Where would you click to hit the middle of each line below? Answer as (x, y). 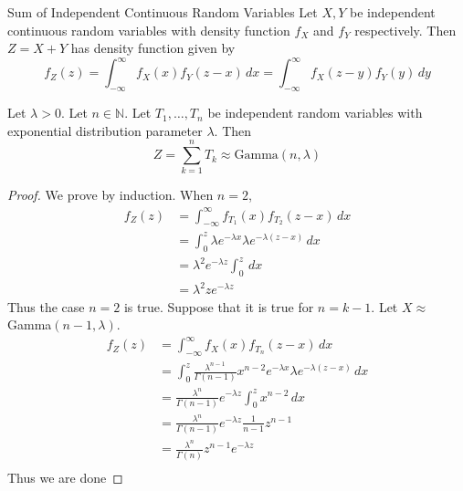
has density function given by (153, 48)
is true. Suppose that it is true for (219, 306)
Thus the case (46, 306)
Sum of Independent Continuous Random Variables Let (163, 12)
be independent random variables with (315, 113)
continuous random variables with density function (149, 30)
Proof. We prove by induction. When (110, 195)
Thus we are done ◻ (65, 477)
